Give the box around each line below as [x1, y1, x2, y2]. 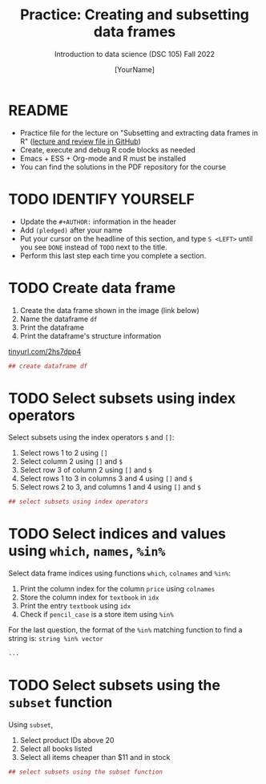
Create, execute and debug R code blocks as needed [19, 144, 196, 154]
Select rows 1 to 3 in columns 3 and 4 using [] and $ [19, 473, 193, 483]
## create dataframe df [8, 362, 88, 370]
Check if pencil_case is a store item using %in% [19, 610, 174, 619]
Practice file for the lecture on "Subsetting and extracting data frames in [19, 128, 259, 137]
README [8, 101, 69, 120]
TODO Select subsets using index [8, 389, 236, 407]
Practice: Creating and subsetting [19, 6, 250, 24]
